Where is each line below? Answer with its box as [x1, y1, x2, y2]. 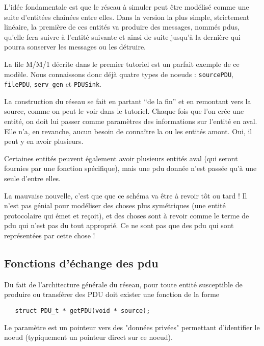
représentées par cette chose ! [4, 230, 95, 240]
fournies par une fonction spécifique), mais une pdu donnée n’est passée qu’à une [4, 163, 257, 174]
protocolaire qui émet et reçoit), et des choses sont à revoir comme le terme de [4, 210, 249, 220]
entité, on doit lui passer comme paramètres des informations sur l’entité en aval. [4, 116, 257, 127]
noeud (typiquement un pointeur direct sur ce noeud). [4, 332, 173, 342]
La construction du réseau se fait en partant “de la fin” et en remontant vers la [4, 95, 251, 106]
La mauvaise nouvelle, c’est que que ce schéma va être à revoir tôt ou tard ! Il [4, 190, 247, 201]
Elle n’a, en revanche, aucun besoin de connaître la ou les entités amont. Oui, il [4, 126, 252, 136]
